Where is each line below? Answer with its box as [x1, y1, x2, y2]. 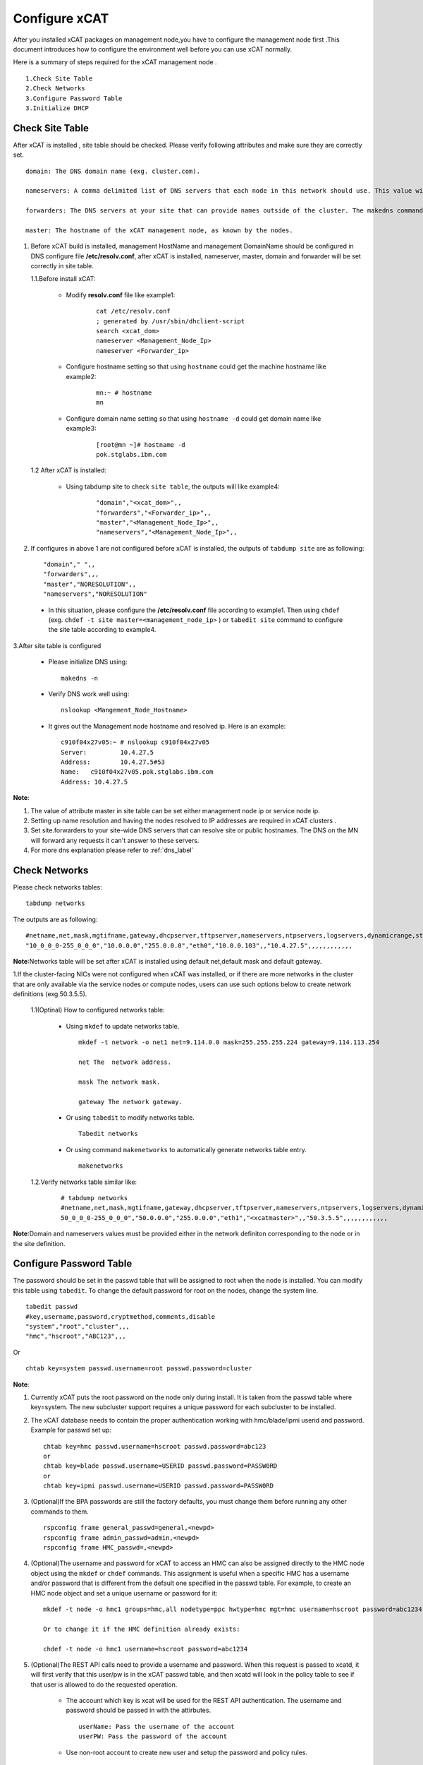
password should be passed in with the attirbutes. [66, 1706, 211, 1715]
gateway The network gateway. [78, 1098, 183, 1106]
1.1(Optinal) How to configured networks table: [30, 1006, 165, 1015]
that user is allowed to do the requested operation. [30, 1680, 178, 1689]
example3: [66, 424, 97, 433]
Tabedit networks [78, 1130, 138, 1138]
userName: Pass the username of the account [78, 1723, 235, 1730]
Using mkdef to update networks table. [66, 1022, 180, 1030]
